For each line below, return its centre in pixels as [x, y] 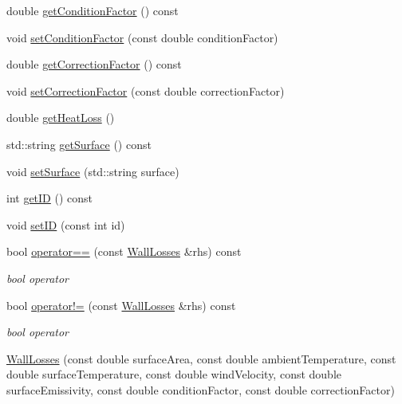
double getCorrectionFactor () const [94, 64]
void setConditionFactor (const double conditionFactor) [142, 37]
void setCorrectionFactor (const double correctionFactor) [146, 90]
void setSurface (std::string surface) [93, 171]
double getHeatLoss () [61, 118]
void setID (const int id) [66, 224]
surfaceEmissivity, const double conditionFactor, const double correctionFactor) [201, 389]
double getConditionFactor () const [93, 10]
